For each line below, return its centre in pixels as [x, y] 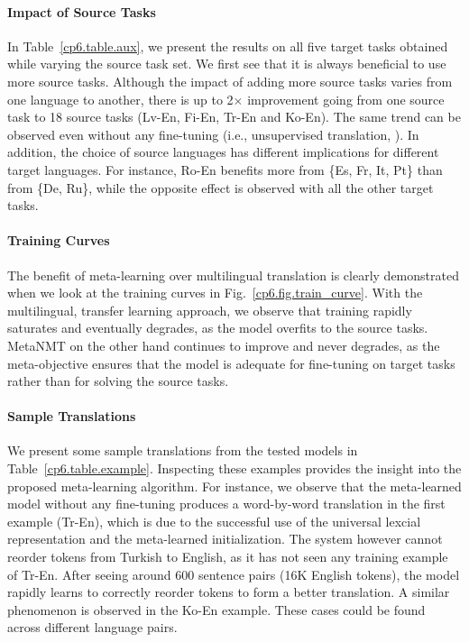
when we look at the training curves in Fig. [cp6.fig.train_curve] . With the [215, 293]
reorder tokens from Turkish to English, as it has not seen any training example [228, 557]
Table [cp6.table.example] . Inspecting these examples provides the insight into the [234, 468]
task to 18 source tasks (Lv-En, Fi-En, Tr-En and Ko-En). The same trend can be [234, 117]
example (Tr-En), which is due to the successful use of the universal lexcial [214, 521]
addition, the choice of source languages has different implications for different [223, 152]
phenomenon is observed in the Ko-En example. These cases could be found [216, 609]
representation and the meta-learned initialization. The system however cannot [225, 539]
